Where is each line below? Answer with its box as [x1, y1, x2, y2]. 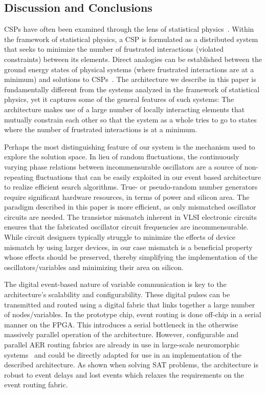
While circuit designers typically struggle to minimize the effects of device [4, 232, 235, 242]
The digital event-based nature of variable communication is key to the [4, 279, 227, 289]
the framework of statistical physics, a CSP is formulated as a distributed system [4, 33, 258, 44]
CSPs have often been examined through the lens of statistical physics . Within [4, 24, 254, 34]
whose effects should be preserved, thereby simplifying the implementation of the [4, 252, 258, 262]
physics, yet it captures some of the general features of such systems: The [4, 94, 234, 105]
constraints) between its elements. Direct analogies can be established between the [4, 53, 262, 64]
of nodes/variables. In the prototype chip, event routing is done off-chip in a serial [4, 309, 261, 320]
